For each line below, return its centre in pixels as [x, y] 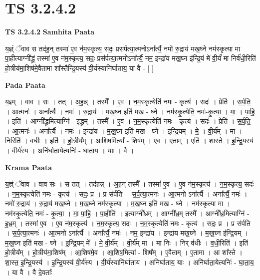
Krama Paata [28, 167]
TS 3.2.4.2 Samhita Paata [50, 32]
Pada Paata [25, 85]
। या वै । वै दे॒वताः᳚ [29, 272]
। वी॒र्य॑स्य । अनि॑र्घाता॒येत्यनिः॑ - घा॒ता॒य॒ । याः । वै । [70, 150]
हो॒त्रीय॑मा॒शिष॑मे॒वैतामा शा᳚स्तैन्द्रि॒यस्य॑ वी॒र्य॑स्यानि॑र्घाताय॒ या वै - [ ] [79, 68]
